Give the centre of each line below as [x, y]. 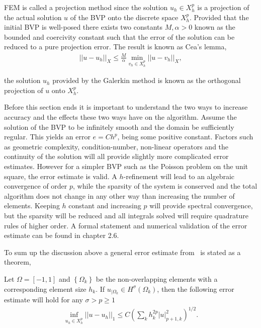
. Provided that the [219, 17]
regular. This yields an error [47, 137]
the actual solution [33, 17]
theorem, [18, 262]
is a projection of [223, 7]
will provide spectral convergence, [201, 206]
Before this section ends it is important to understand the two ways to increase [126, 107]
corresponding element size [45, 289]
